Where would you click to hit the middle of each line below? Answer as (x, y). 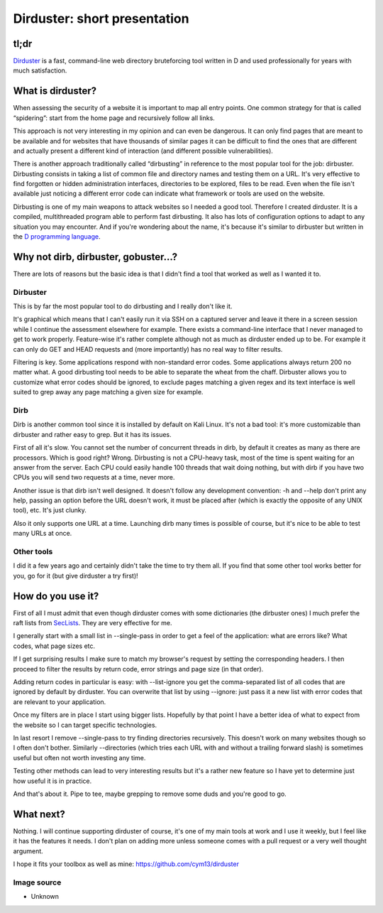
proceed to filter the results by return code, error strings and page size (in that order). (138, 669)
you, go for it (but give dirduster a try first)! (76, 576)
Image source (37, 882)
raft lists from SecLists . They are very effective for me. (93, 623)
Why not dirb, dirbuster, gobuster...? (95, 257)
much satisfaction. (40, 70)
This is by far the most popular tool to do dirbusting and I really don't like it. (123, 306)
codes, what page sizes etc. (54, 646)
